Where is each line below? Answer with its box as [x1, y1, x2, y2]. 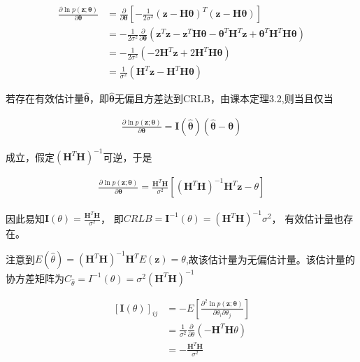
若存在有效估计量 [6, 91, 84, 106]
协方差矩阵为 [6, 270, 64, 285]
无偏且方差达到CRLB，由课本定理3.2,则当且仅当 [114, 91, 333, 106]
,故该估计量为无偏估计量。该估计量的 [185, 251, 355, 266]
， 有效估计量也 [271, 211, 344, 225]
